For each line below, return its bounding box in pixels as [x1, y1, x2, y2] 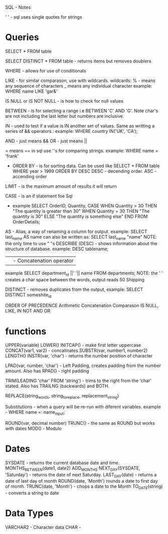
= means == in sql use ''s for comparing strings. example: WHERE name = [5, 147, 158, 154]
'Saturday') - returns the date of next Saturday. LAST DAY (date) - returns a [5, 472, 157, 479]
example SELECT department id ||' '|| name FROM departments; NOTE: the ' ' [5, 270, 163, 277]
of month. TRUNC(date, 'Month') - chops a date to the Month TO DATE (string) [5, 483, 163, 491]
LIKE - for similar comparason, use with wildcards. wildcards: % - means [5, 78, 155, 84]
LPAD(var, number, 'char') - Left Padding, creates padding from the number [5, 362, 161, 369]
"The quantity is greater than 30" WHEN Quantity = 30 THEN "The [12, 208, 150, 214]
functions [5, 326, 47, 337]
